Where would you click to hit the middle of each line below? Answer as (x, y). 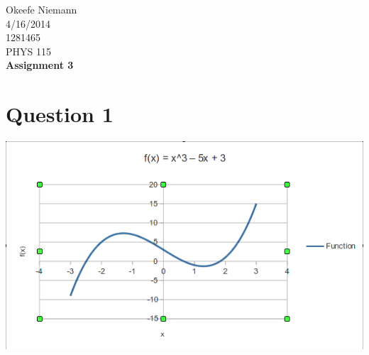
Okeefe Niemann (42, 9)
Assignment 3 (40, 65)
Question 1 (60, 114)
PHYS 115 (28, 51)
